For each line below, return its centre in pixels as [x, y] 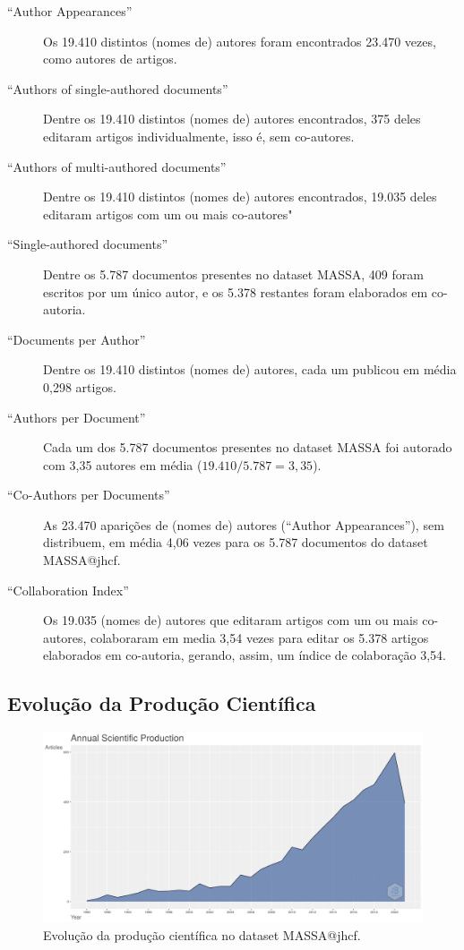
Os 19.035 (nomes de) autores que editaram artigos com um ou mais [231, 620]
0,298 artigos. [80, 386]
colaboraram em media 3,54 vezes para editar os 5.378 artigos [260, 637]
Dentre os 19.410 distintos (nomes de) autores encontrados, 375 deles [232, 119]
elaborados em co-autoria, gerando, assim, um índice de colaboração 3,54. [245, 655]
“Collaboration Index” [68, 590]
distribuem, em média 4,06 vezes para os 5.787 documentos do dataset [236, 542]
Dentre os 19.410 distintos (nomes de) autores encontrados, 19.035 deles [240, 197]
